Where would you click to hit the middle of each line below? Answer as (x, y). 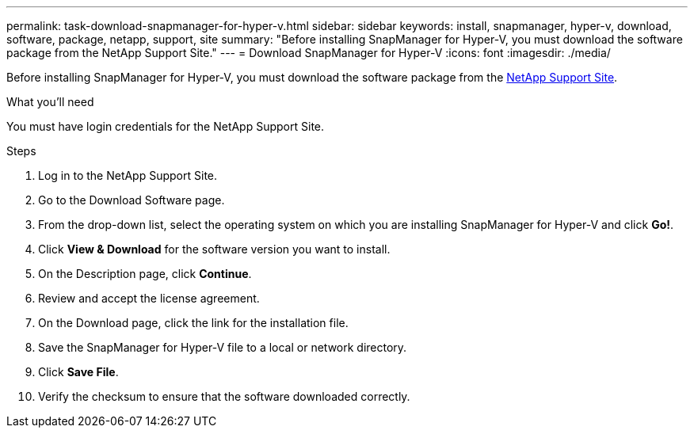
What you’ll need (50, 102)
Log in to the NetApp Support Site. (128, 175)
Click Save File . (78, 372)
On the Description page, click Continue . (145, 274)
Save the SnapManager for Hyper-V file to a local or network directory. (223, 347)
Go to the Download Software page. (132, 200)
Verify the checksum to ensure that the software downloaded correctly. (224, 396)
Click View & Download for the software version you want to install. (214, 249)
